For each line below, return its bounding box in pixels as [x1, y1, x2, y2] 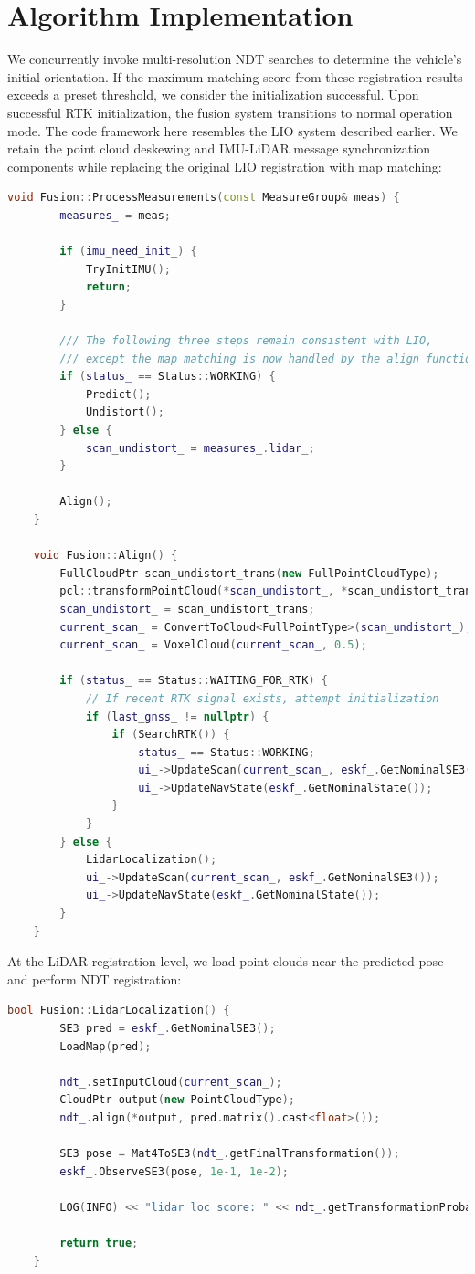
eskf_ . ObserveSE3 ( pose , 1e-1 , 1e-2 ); [59, 1164, 289, 1178]
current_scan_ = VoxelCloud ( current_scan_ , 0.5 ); [59, 638, 367, 652]
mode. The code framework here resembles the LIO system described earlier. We [7, 121, 458, 140]
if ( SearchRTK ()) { [111, 728, 230, 742]
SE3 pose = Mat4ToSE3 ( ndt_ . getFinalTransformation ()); [59, 1147, 400, 1161]
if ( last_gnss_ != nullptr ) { [85, 710, 269, 723]
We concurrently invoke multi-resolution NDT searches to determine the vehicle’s [7, 49, 462, 68]
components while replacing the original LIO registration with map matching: [7, 156, 442, 175]
